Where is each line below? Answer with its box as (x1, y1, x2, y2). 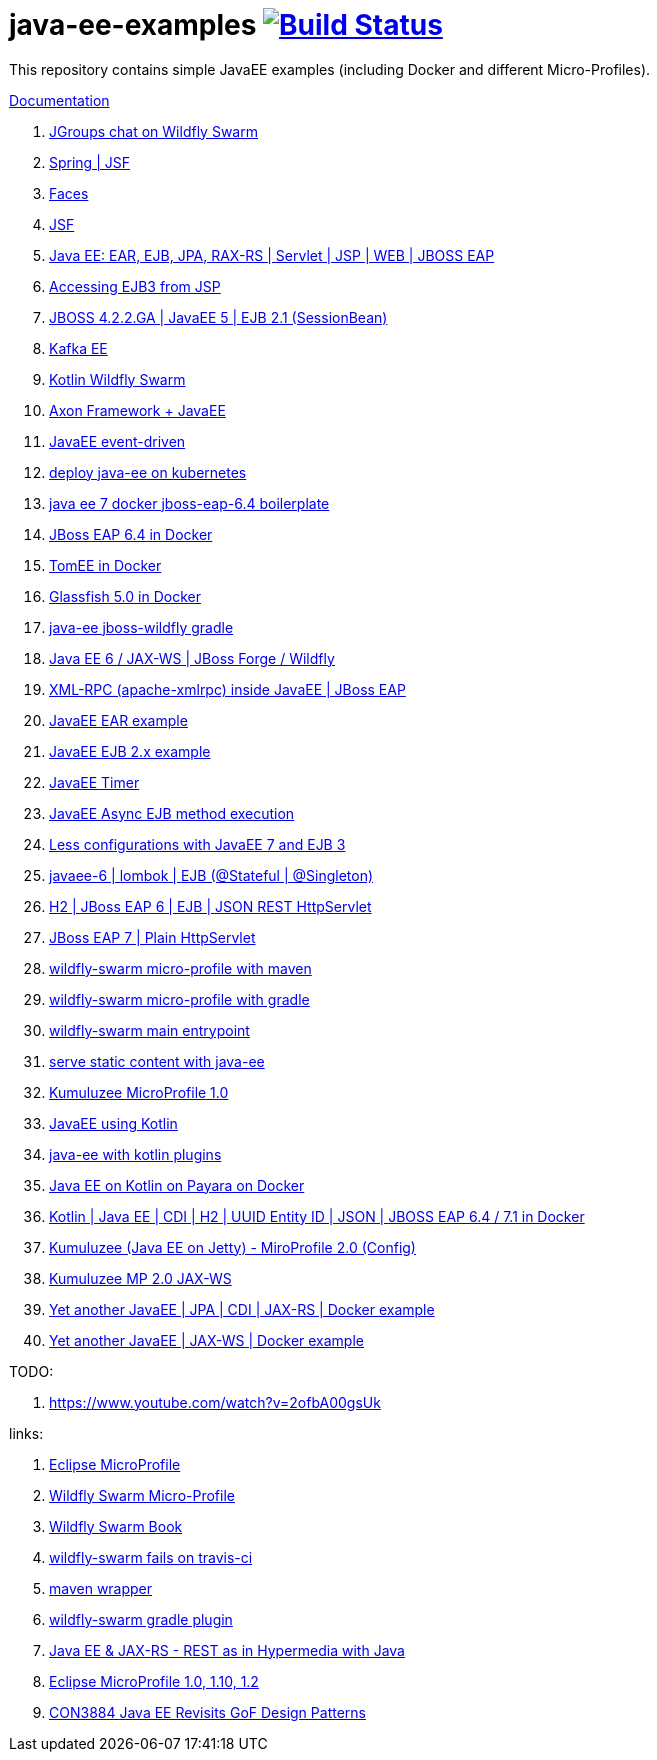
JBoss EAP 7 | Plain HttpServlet (49, 928, 256, 946)
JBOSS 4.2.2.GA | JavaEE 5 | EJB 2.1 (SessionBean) (49, 308, 388, 326)
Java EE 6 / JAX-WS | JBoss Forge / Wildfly (49, 649, 335, 667)
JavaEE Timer (49, 773, 140, 791)
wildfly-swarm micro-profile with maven (49, 959, 312, 977)
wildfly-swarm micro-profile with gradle (49, 990, 310, 1008)
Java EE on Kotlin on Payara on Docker (49, 1176, 305, 1194)
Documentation (9, 91, 110, 109)
